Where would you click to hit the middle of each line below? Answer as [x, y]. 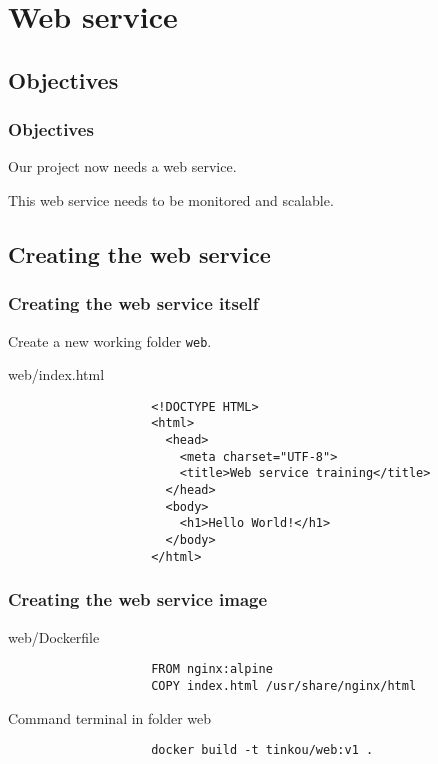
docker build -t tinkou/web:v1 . [262, 750]
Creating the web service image [138, 599]
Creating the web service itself [133, 303]
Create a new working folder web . [110, 340]
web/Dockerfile [54, 636]
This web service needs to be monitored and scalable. [171, 199]
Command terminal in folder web [110, 717]
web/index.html [56, 374]
